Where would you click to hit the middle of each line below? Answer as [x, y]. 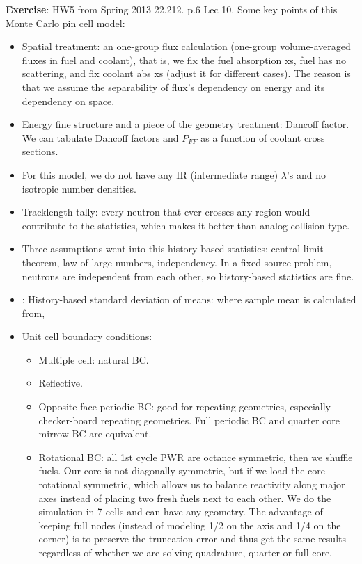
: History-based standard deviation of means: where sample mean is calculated [189, 299]
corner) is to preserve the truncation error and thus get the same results [192, 539]
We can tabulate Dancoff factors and [100, 137]
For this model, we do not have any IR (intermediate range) [150, 174]
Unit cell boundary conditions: [87, 336]
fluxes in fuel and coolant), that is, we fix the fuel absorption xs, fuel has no [184, 59]
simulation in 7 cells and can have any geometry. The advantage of [181, 511]
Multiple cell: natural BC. [94, 359]
